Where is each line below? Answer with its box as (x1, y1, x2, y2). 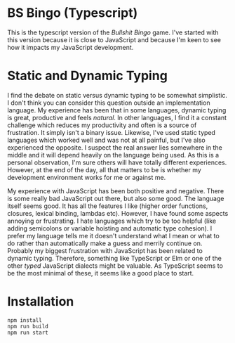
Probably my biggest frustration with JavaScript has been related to (7, 246, 203, 254)
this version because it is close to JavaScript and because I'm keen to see (7, 35, 222, 44)
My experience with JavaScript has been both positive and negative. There (7, 186, 224, 195)
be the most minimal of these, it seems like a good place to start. (7, 268, 194, 277)
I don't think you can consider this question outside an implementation (7, 98, 210, 107)
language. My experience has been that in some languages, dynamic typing (7, 105, 227, 114)
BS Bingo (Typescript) (7, 5, 138, 21)
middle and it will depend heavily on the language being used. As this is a (7, 150, 220, 159)
